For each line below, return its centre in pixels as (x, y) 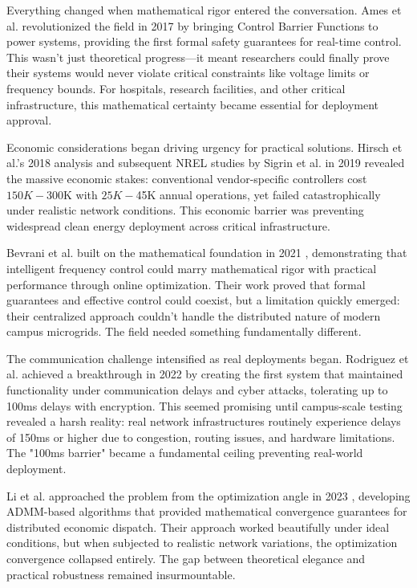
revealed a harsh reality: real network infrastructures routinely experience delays (204, 421)
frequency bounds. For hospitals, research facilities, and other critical (176, 88)
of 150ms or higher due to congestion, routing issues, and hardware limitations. (201, 437)
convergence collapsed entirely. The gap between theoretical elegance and (186, 558)
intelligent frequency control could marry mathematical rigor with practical (192, 268)
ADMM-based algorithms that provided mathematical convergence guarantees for (207, 511)
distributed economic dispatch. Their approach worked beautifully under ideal (198, 527)
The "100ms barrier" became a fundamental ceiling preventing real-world (185, 453)
